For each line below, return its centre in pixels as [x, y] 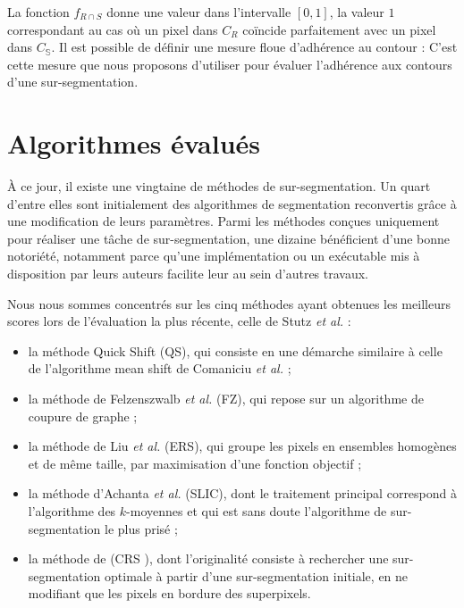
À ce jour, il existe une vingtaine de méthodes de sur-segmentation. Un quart [219, 186]
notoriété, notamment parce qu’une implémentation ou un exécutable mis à [214, 256]
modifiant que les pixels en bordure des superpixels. [169, 593]
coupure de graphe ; [83, 416]
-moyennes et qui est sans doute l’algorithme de [257, 511]
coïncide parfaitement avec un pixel [339, 29]
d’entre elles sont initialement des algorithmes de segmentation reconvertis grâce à [232, 203]
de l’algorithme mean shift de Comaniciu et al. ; [160, 368]
